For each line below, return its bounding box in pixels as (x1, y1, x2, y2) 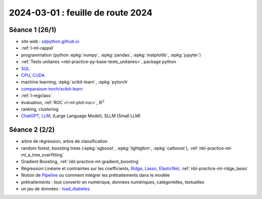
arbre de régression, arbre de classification (21, 138, 108, 144)
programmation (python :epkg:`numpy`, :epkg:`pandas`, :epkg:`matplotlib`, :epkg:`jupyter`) (21, 52, 201, 58)
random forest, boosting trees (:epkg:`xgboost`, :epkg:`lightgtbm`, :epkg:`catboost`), (21, 145, 189, 151)
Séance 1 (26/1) (9, 26, 57, 34)
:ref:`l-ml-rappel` (21, 45, 55, 51)
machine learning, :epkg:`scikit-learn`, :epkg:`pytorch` (21, 79, 129, 85)
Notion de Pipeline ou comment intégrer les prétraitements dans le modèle (21, 172, 170, 178)
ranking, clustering (21, 106, 59, 112)
